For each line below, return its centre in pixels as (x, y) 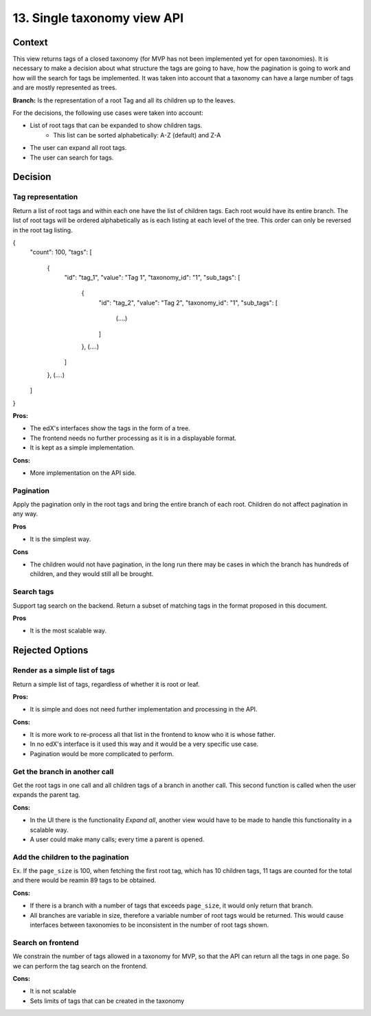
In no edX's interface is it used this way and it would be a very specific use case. (144, 744)
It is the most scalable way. (68, 631)
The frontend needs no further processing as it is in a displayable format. (133, 438)
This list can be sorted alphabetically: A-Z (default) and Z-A (137, 135)
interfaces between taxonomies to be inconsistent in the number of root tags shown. (149, 925)
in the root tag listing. (43, 230)
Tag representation (45, 197)
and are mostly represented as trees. (65, 88)
